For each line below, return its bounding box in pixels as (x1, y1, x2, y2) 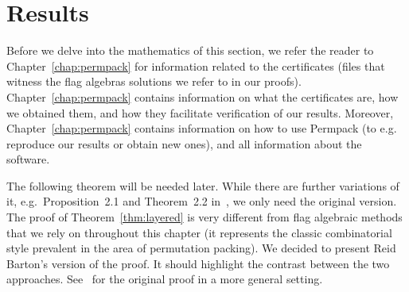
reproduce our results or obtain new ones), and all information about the (6, 135, 362, 152)
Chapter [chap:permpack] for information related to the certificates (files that (6, 57, 385, 74)
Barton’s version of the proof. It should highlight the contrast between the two (6, 255, 390, 271)
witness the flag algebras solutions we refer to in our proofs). (6, 73, 302, 90)
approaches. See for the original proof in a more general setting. (6, 271, 323, 287)
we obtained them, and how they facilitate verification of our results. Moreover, (6, 104, 394, 121)
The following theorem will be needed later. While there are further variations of (6, 177, 399, 194)
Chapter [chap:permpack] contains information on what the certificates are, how (6, 88, 399, 105)
